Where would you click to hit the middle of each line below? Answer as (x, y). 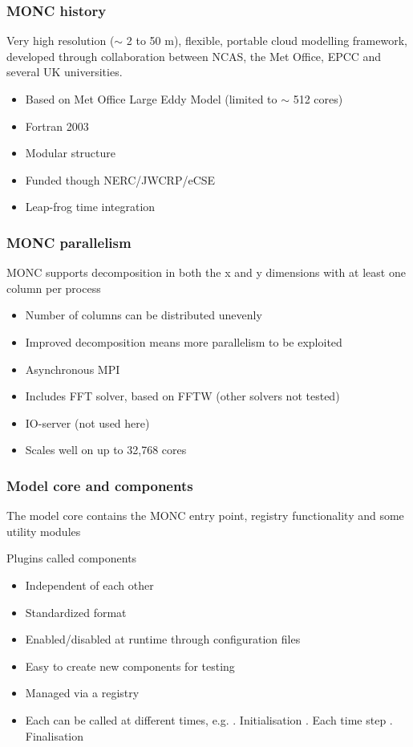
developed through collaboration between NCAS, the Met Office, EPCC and (194, 56)
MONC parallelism (69, 242)
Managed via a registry (82, 693)
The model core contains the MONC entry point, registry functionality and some (205, 516)
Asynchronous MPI (73, 369)
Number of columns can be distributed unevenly (144, 315)
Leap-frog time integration (90, 207)
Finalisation (55, 735)
